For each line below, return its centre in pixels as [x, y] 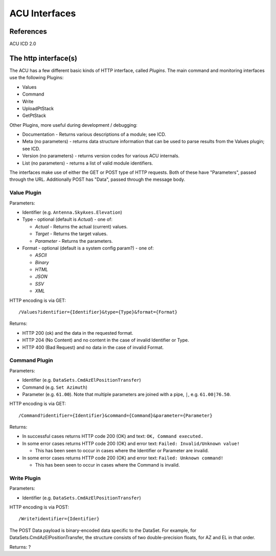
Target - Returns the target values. [71, 234]
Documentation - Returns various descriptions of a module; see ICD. [94, 134]
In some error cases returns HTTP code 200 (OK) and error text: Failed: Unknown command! [123, 458]
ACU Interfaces [43, 13]
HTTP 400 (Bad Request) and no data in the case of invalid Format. [93, 347]
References [28, 31]
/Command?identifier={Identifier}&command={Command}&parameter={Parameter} [116, 415]
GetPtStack [34, 115]
